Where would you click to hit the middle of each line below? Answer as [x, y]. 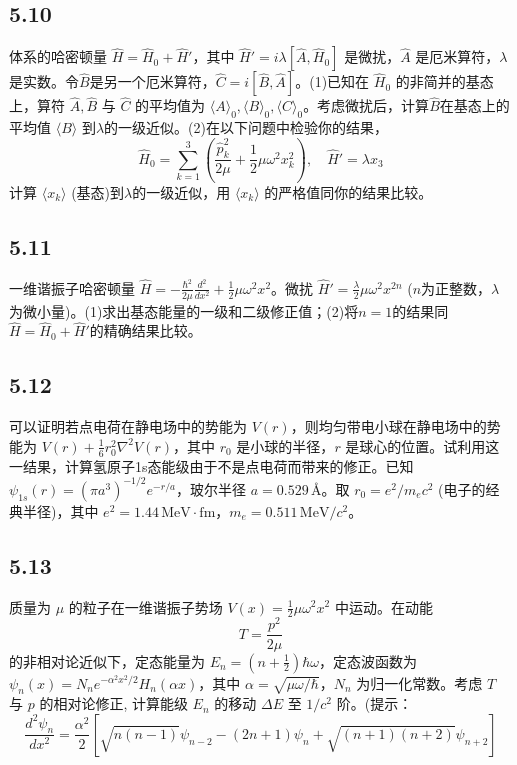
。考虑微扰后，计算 [366, 105]
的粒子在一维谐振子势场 [145, 606]
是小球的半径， [285, 445]
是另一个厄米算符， [152, 81]
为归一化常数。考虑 [419, 682]
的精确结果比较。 [145, 330]
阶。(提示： [374, 703]
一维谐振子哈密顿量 [72, 287]
